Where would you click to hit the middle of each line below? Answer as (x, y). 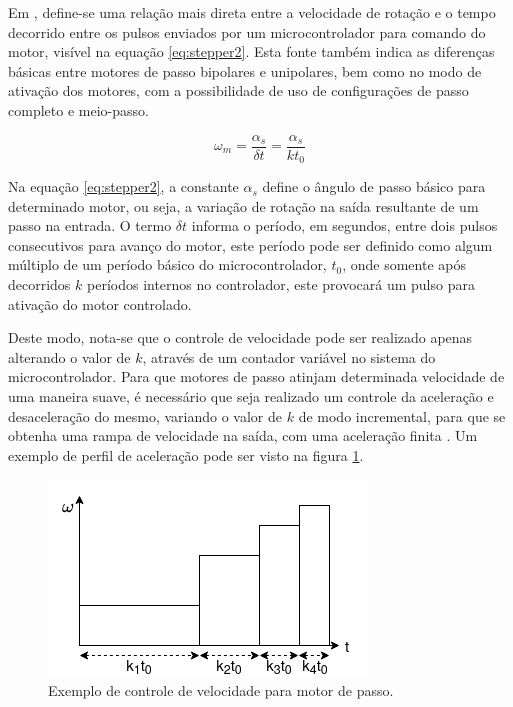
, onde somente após (404, 264)
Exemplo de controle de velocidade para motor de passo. (221, 689)
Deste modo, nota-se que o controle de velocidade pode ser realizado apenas (240, 337)
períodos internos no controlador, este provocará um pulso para (281, 284)
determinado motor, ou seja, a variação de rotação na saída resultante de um (243, 205)
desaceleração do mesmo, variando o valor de (145, 415)
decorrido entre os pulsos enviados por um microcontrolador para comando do (247, 31)
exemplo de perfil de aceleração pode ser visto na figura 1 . (186, 454)
